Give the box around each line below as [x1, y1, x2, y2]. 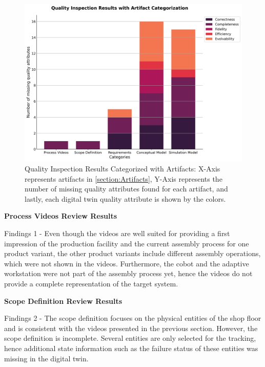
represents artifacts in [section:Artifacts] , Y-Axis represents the [25, 173, 222, 184]
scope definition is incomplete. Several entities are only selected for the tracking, [4, 333, 256, 343]
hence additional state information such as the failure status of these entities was [4, 342, 258, 353]
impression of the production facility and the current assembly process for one [4, 238, 249, 248]
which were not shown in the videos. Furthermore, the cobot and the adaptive [4, 258, 249, 268]
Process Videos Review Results [4, 210, 117, 221]
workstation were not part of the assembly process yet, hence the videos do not [4, 268, 253, 279]
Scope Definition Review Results [4, 295, 123, 306]
